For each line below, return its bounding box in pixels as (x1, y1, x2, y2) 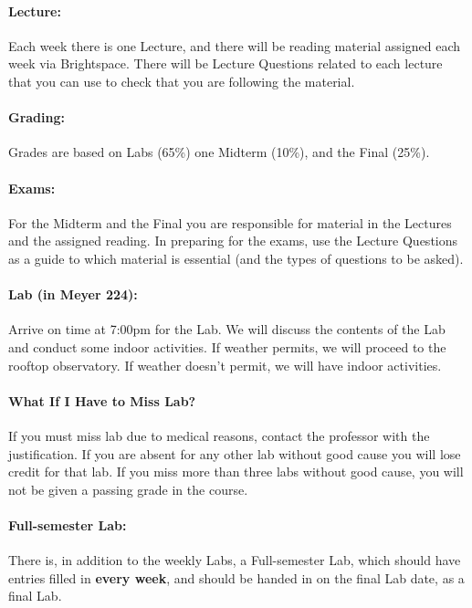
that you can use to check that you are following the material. (8, 71, 355, 90)
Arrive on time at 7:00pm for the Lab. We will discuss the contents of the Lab (8, 320, 446, 339)
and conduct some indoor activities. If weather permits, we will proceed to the (8, 337, 446, 356)
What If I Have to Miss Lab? (8, 391, 196, 410)
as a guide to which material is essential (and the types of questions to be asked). (8, 248, 464, 267)
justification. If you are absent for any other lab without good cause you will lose (8, 444, 461, 463)
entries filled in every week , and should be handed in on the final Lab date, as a (8, 568, 465, 587)
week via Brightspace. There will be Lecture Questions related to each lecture (8, 54, 443, 73)
